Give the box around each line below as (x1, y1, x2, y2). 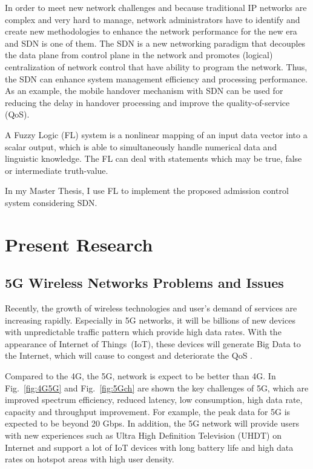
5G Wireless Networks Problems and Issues (5, 273, 284, 292)
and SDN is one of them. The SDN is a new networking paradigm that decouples (5, 36, 306, 49)
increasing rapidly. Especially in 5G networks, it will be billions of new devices (5, 313, 295, 326)
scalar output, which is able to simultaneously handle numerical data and (5, 140, 277, 153)
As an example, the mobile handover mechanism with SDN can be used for (5, 84, 283, 97)
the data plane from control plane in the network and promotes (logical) (5, 48, 273, 61)
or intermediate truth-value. (5, 164, 108, 176)
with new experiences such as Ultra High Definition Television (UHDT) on (5, 429, 282, 442)
